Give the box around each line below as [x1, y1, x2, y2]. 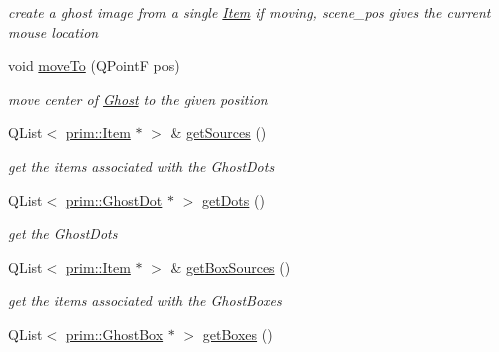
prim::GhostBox [65, 323, 164, 344]
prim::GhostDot [65, 189, 163, 210]
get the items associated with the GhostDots [8, 155, 275, 176]
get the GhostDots [8, 223, 118, 244]
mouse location [8, 21, 99, 42]
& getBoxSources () [170, 256, 291, 277]
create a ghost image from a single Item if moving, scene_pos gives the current [8, 2, 491, 22]
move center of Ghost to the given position [8, 88, 268, 109]
